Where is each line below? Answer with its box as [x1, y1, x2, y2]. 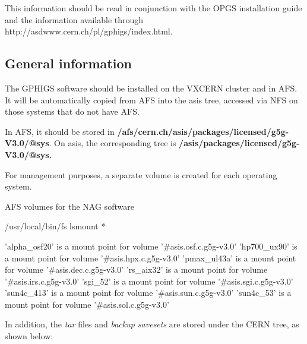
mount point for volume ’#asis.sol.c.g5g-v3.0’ [5, 298, 169, 310]
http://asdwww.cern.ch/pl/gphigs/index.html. [5, 25, 173, 37]
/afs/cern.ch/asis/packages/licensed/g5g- [117, 125, 289, 137]
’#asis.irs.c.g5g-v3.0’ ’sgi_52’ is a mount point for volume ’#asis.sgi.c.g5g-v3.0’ [5, 274, 293, 287]
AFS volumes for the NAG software [5, 200, 134, 212]
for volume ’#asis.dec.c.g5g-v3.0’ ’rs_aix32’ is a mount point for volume [5, 263, 268, 276]
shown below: [5, 330, 53, 342]
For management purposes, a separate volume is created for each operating [5, 168, 277, 181]
